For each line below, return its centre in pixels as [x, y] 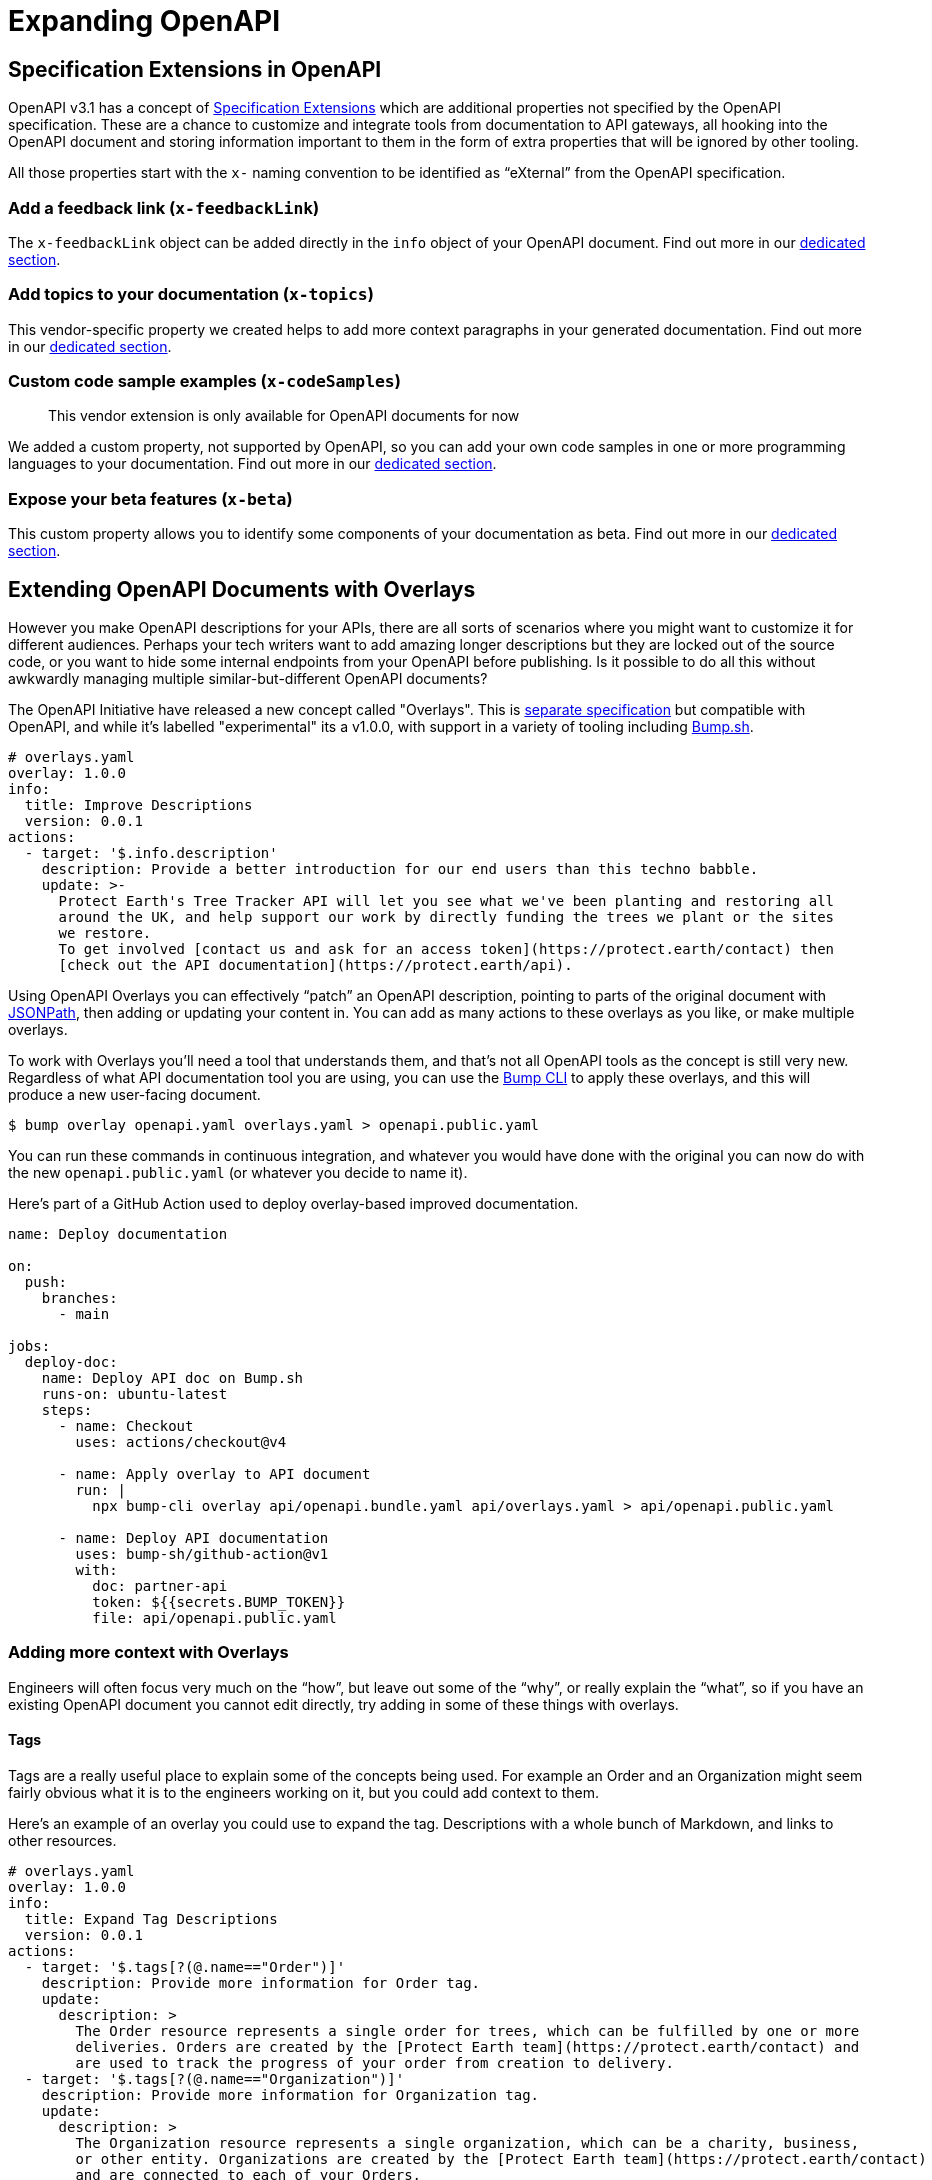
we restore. [105, 933]
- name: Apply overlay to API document [214, 1474]
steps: [67, 1410]
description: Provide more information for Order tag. [261, 1982]
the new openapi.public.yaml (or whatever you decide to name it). [238, 1173]
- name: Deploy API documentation [193, 1538]
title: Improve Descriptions [138, 805]
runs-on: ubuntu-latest [134, 1394]
